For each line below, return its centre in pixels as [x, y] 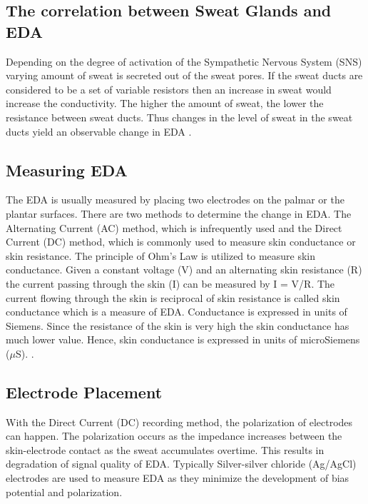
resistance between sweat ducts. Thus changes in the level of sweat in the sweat [179, 117]
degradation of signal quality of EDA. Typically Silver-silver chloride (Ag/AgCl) [181, 464]
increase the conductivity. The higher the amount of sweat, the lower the [165, 103]
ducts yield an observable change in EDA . [99, 131]
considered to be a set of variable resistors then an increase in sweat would [169, 89]
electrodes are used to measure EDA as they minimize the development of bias [178, 478]
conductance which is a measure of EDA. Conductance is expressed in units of [177, 312]
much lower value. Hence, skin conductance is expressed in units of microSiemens [183, 339]
